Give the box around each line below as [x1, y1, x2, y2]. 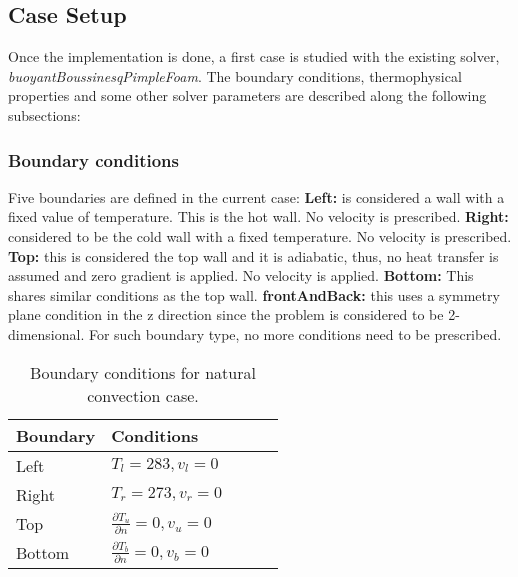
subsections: [8, 104, 81, 125]
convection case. [87, 383, 199, 407]
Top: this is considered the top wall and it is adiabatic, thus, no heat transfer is [8, 245, 499, 266]
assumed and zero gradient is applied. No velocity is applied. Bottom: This [8, 265, 474, 286]
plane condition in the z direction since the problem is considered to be [8, 304, 444, 325]
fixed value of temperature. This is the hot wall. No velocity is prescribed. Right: [8, 206, 509, 227]
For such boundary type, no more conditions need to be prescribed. [88, 323, 502, 344]
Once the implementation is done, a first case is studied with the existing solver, [8, 46, 500, 67]
